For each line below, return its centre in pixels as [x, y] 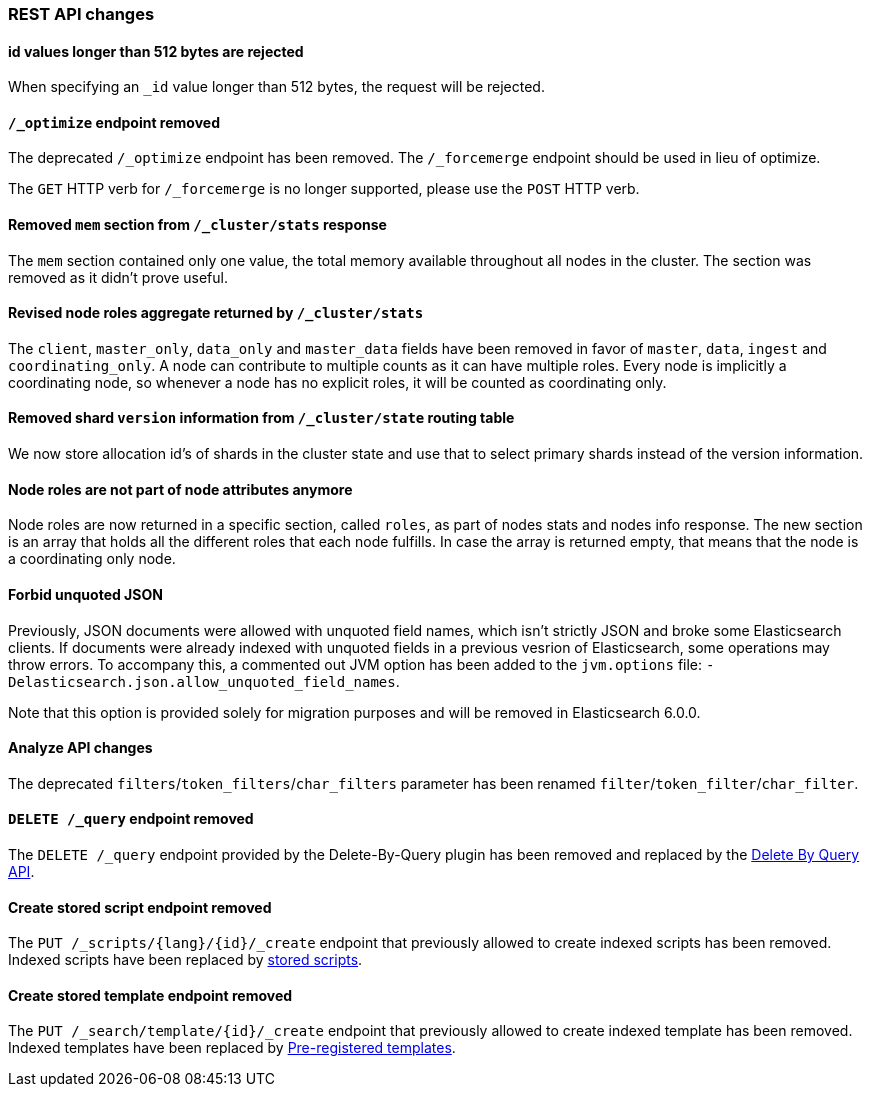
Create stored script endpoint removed [140, 907]
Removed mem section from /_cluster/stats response [197, 225]
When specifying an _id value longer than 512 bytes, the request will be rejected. [276, 87]
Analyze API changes [80, 748]
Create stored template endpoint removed [150, 995]
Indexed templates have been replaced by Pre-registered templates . [232, 1048]
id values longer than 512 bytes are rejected [156, 51]
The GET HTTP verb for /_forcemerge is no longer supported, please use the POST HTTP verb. [324, 189]
